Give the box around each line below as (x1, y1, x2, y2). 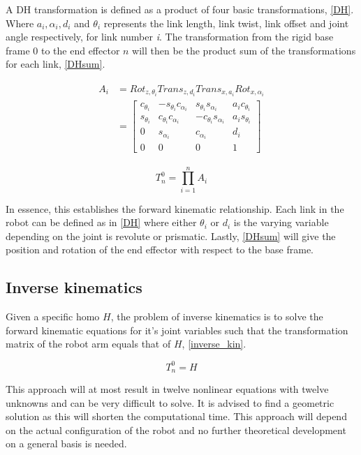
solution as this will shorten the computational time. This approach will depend (6, 409, 347, 424)
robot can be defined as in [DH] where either (6, 215, 197, 230)
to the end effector (40, 43, 120, 57)
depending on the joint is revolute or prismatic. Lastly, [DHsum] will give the (6, 228, 336, 243)
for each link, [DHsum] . (6, 57, 105, 71)
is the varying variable (233, 215, 329, 230)
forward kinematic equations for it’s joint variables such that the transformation (6, 322, 348, 337)
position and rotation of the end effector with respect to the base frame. (6, 242, 314, 257)
